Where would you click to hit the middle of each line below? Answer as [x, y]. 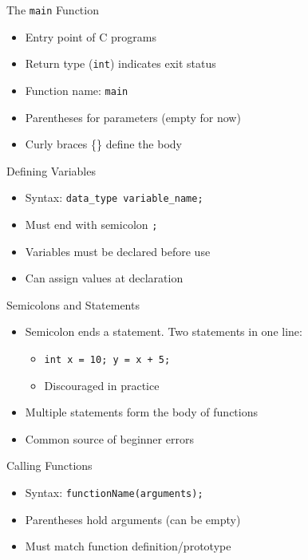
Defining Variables [51, 170]
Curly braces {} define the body [103, 144]
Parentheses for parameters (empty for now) [133, 117]
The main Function [53, 10]
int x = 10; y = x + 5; [107, 360]
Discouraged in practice [102, 385]
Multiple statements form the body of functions [141, 412]
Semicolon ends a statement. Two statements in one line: [164, 331]
